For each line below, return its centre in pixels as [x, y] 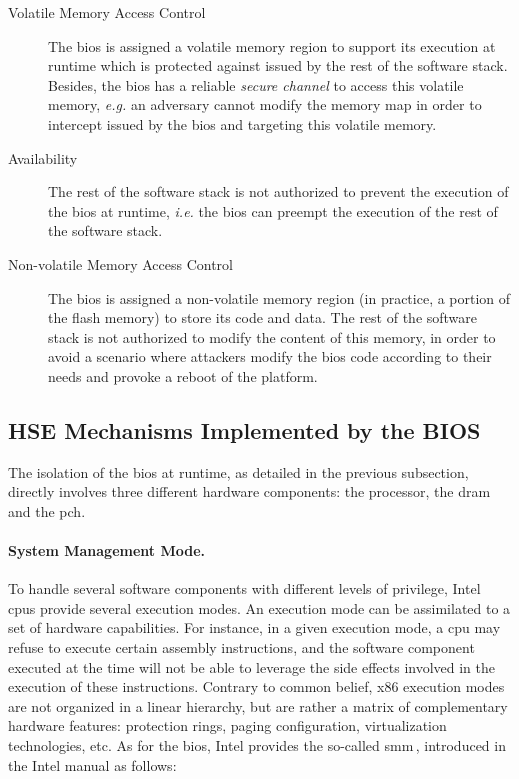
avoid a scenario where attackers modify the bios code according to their [270, 356]
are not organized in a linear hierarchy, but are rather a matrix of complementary [258, 705]
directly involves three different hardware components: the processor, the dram [249, 491]
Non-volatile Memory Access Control [120, 263]
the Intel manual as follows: [92, 764]
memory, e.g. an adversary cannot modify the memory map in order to [265, 104]
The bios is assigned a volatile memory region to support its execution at [272, 45]
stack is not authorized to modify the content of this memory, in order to [272, 336]
